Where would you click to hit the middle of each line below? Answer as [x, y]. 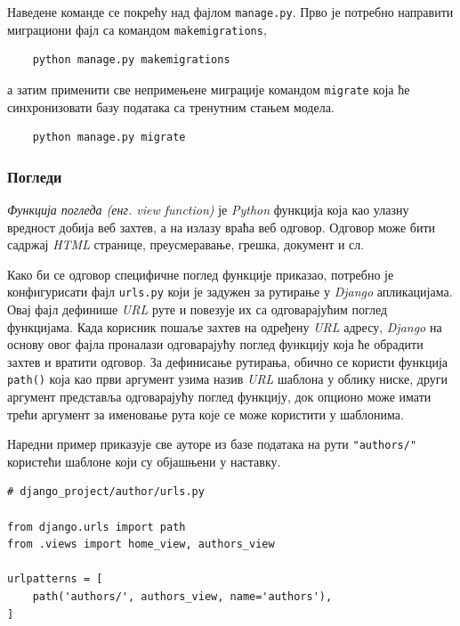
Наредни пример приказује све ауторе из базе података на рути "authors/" [212, 444]
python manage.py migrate [109, 138]
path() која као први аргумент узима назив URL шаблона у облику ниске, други [227, 379]
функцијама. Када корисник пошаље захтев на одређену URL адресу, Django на [225, 326]
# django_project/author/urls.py [106, 492]
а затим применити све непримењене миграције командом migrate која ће [209, 89]
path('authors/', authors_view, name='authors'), [182, 597]
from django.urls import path [97, 527]
